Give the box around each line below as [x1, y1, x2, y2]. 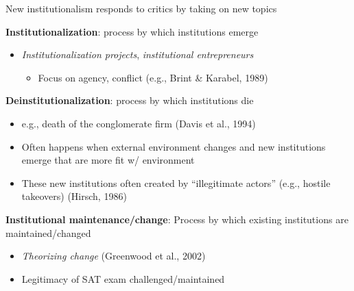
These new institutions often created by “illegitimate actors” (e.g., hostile [21, 175, 331, 190]
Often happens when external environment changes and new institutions [21, 139, 326, 153]
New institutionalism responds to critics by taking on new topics [5, 1, 277, 15]
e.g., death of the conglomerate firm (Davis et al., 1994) [21, 116, 256, 130]
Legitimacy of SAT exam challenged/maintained [21, 271, 225, 286]
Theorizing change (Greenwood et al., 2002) [21, 249, 206, 263]
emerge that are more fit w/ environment [21, 153, 195, 167]
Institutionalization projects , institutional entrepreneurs [21, 47, 254, 62]
